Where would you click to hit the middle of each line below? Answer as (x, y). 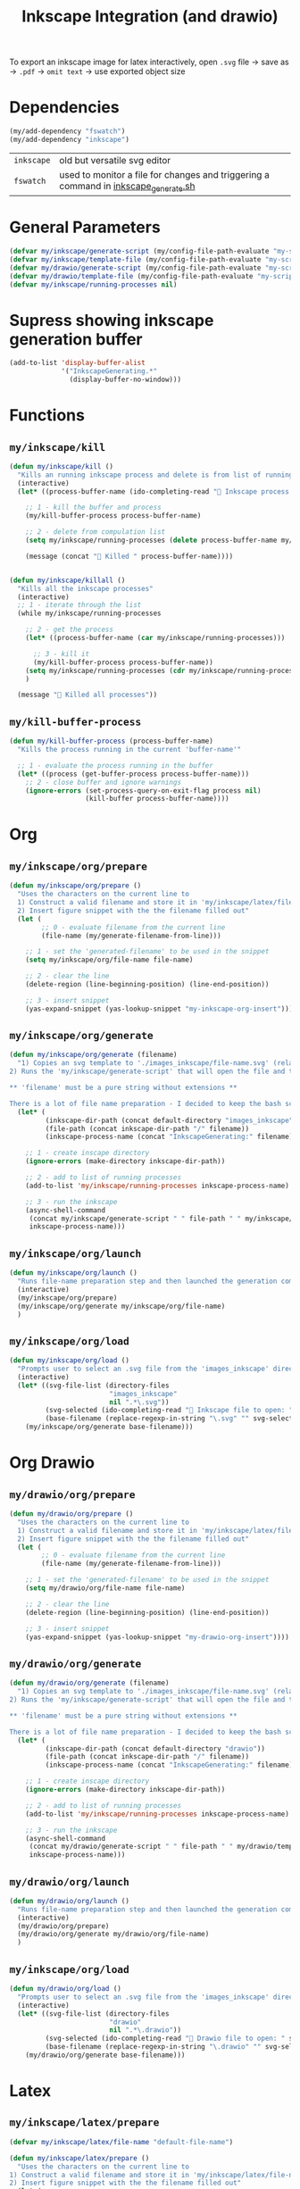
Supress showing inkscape (112, 320)
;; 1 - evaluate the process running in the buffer (116, 765)
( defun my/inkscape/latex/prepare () (79, 2158)
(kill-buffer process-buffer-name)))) (157, 799)
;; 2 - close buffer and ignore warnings (103, 782)
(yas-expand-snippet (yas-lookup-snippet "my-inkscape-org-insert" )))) (161, 1009)
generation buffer (76, 339)
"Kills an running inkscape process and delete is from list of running (155, 475)
